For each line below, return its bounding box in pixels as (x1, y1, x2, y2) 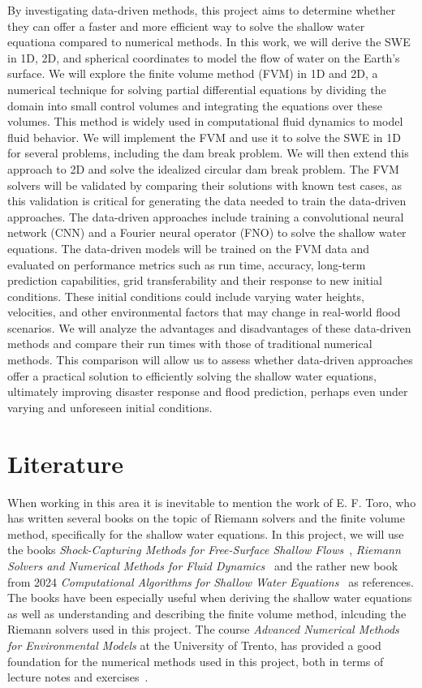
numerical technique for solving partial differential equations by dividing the (7, 80, 386, 97)
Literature (7, 446, 123, 479)
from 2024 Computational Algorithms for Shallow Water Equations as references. (7, 573, 414, 590)
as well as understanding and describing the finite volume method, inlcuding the (7, 604, 407, 621)
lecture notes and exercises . (7, 669, 149, 686)
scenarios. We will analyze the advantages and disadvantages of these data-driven (7, 319, 411, 336)
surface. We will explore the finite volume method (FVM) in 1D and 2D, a (7, 65, 378, 82)
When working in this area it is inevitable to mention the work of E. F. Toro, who (7, 493, 416, 510)
